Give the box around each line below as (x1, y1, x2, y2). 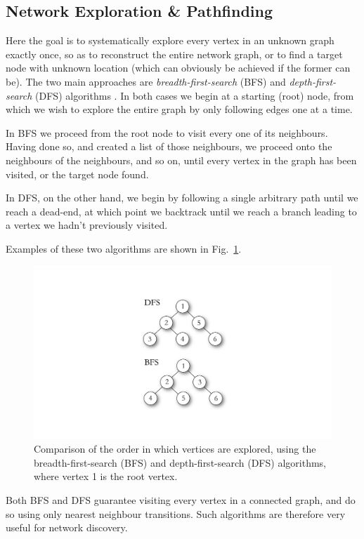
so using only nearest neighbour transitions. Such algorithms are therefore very (6, 506, 346, 521)
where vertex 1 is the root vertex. (34, 469, 178, 484)
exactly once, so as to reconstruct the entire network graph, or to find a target (6, 46, 343, 61)
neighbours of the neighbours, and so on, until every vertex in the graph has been (6, 152, 357, 167)
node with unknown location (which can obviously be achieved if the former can (6, 60, 351, 75)
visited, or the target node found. (6, 166, 149, 181)
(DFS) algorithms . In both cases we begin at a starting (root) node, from (35, 88, 354, 102)
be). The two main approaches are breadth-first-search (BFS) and (6, 74, 286, 88)
